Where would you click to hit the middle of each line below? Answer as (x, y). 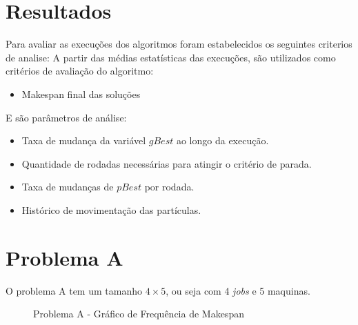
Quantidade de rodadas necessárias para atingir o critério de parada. (167, 163)
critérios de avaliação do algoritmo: (80, 71)
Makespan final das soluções (81, 93)
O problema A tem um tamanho (74, 290)
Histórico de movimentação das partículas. (111, 209)
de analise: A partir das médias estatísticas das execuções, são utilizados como (171, 57)
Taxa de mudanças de (68, 187)
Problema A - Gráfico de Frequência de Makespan (139, 314)
